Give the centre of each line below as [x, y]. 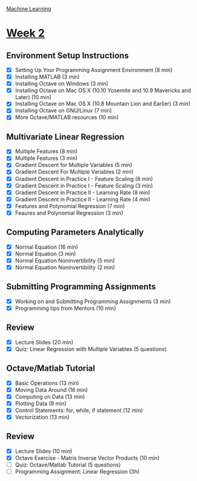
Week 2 [26, 33]
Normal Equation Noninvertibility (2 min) [65, 267]
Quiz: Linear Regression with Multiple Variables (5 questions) [91, 349]
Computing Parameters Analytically [75, 232]
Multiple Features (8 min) [46, 151]
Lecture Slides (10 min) [44, 451]
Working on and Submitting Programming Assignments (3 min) [93, 301]
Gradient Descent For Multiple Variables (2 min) [74, 172]
